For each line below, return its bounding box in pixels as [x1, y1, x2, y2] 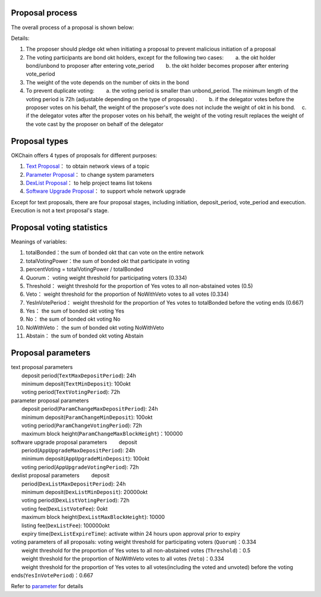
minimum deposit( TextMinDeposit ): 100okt [21, 380, 131, 387]
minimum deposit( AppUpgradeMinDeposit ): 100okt [21, 455, 150, 462]
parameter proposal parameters [11, 396, 89, 404]
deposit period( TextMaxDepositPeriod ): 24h [21, 372, 136, 379]
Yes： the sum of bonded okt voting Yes [26, 307, 125, 315]
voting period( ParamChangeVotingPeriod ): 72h [21, 421, 143, 429]
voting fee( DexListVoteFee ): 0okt [21, 505, 108, 512]
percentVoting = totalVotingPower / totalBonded [26, 265, 144, 273]
